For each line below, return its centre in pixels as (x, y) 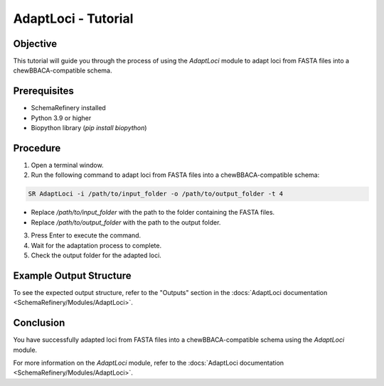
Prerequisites (43, 91)
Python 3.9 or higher (61, 118)
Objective (35, 44)
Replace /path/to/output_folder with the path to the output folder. (126, 222)
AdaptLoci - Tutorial (73, 18)
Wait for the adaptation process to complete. (96, 245)
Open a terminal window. (67, 165)
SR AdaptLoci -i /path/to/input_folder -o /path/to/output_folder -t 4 (156, 194)
